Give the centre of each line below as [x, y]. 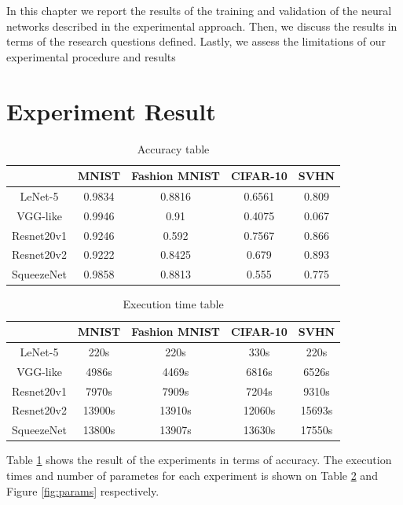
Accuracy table [173, 148]
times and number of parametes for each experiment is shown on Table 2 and [192, 475]
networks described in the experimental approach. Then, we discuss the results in [202, 26]
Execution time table [173, 304]
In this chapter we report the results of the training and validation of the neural [199, 10]
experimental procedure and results [91, 56]
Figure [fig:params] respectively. [83, 490]
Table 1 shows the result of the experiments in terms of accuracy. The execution [199, 460]
